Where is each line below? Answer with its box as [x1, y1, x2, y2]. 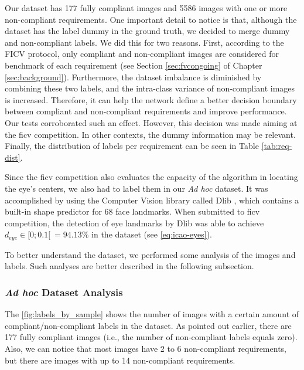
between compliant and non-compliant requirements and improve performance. [5, 105, 287, 117]
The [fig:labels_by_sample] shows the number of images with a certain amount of [5, 308, 299, 320]
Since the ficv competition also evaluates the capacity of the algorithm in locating [5, 171, 298, 183]
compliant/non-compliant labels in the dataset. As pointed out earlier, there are [5, 319, 292, 331]
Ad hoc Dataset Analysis [5, 284, 123, 299]
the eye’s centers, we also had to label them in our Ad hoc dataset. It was [5, 182, 268, 194]
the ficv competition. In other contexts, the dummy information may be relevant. [5, 128, 296, 140]
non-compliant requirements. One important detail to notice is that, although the [5, 13, 297, 25]
